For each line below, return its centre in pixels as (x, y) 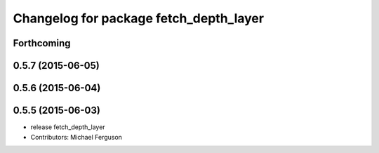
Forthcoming (42, 43)
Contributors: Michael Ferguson (77, 137)
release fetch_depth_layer (68, 127)
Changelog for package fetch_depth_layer (139, 18)
